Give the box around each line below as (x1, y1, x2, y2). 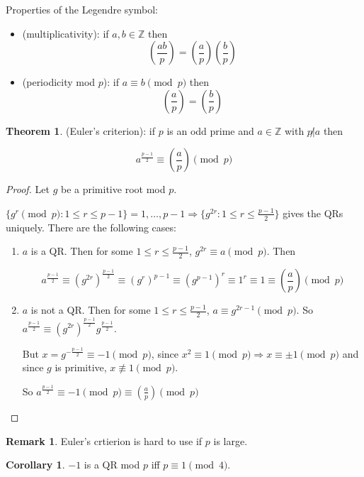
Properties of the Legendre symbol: (6, 2, 158, 16)
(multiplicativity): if (22, 26, 109, 40)
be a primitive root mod (60, 182, 166, 197)
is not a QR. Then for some (30, 302, 151, 317)
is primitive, (55, 360, 107, 375)
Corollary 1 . (6, 457, 65, 472)
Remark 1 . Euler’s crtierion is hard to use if (6, 433, 203, 448)
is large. (213, 433, 248, 448)
